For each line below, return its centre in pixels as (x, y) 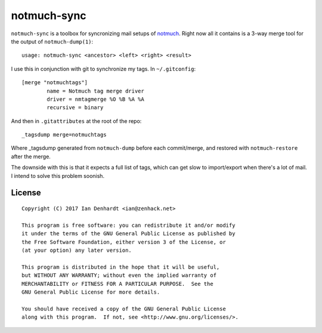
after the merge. (31, 156)
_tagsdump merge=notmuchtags (64, 135)
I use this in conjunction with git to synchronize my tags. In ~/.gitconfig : (103, 69)
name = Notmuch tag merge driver (95, 91)
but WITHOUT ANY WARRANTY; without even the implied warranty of (119, 275)
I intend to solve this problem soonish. (58, 175)
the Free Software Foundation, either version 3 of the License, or (124, 242)
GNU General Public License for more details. (91, 292)
